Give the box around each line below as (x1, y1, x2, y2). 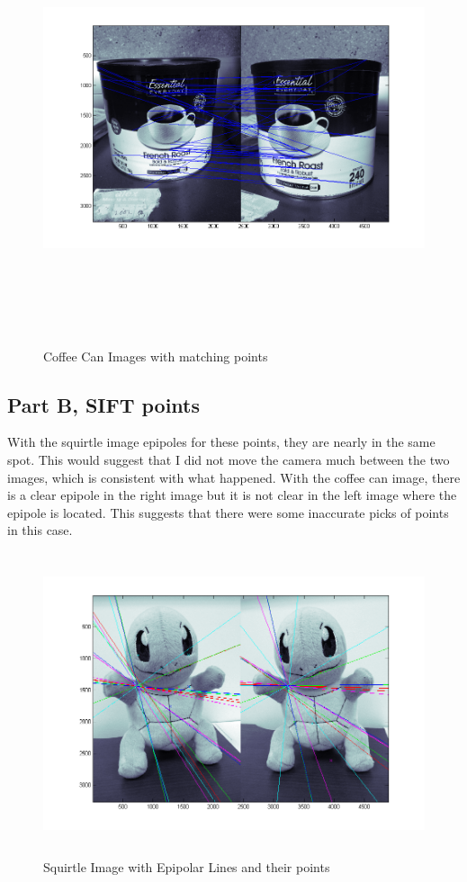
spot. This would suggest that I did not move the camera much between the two (7, 450, 450, 468)
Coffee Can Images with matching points (43, 346, 268, 365)
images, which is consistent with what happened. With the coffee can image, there (7, 468, 461, 486)
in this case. (7, 521, 73, 539)
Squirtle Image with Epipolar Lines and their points (43, 857, 330, 876)
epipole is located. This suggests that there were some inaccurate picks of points (7, 503, 449, 521)
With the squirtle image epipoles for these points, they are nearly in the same (7, 432, 436, 451)
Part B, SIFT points (7, 390, 201, 418)
